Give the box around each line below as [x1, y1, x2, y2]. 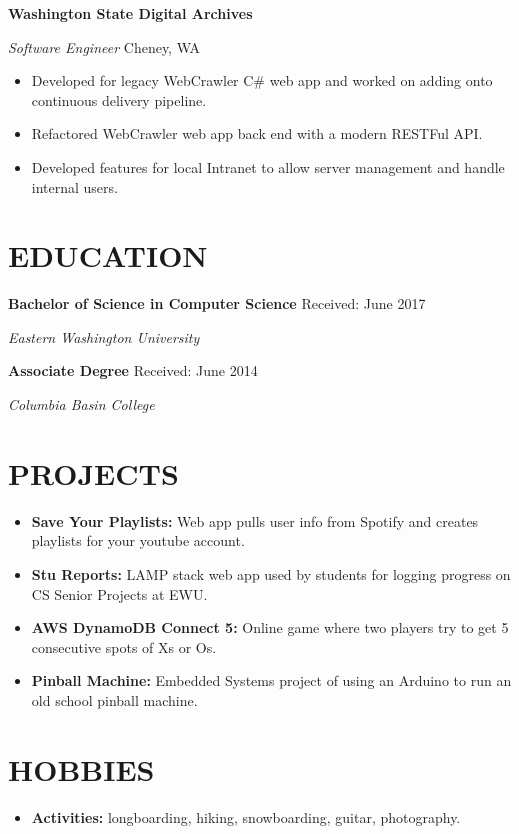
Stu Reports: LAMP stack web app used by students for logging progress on [31, 563, 511, 584]
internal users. [31, 176, 118, 197]
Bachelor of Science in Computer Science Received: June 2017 [8, 293, 426, 314]
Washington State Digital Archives [8, 3, 253, 23]
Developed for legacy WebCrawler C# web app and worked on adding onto [31, 70, 493, 91]
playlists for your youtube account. [31, 530, 245, 551]
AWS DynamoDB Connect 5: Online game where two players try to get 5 [31, 617, 509, 638]
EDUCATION [8, 235, 208, 276]
